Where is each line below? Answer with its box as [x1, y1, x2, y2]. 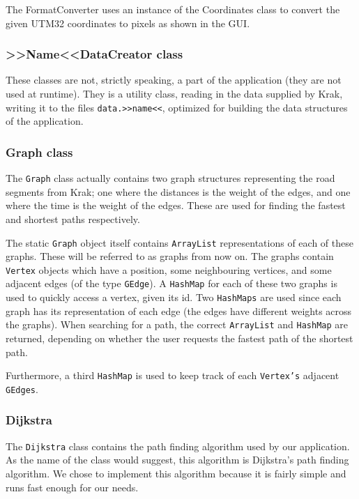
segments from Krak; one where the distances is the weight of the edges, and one [6, 184, 351, 199]
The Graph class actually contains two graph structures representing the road [6, 171, 335, 185]
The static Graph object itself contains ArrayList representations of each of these [6, 235, 353, 249]
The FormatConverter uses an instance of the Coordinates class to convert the [6, 2, 340, 16]
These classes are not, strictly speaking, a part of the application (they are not [6, 72, 342, 87]
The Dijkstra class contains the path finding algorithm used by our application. [6, 438, 350, 453]
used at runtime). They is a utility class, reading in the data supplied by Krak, [6, 86, 343, 100]
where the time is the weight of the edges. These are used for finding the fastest [6, 198, 346, 213]
